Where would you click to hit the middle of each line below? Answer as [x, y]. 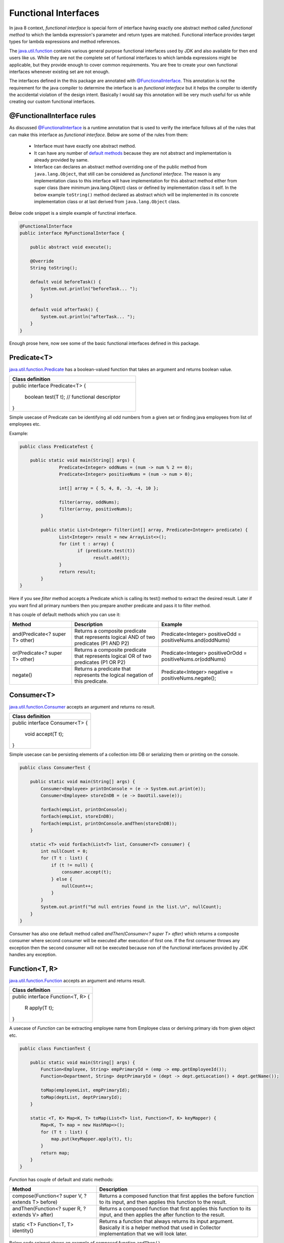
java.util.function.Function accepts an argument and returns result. [78, 981]
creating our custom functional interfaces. [52, 101]
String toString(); [54, 268]
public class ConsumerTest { [55, 768]
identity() [23, 1231]
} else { [62, 879]
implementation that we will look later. [143, 1234]
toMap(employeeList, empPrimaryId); [85, 1090]
